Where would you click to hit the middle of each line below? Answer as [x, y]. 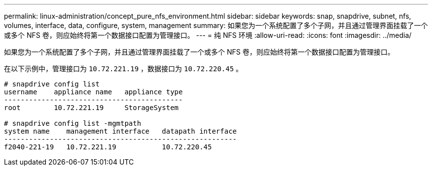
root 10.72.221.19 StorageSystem [91, 108]
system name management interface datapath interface [121, 131]
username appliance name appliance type [93, 92]
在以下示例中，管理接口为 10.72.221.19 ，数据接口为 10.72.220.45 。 [124, 69]
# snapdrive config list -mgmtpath [73, 123]
